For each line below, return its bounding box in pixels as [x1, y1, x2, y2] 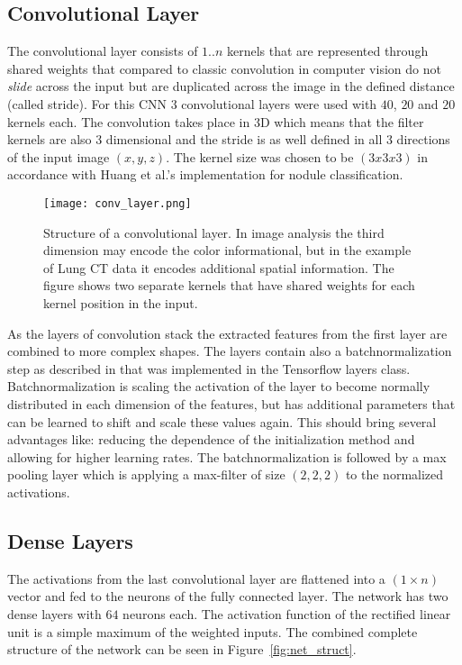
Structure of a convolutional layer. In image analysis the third [43, 223, 385, 241]
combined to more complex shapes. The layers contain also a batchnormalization [7, 342, 452, 360]
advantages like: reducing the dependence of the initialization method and [7, 430, 415, 449]
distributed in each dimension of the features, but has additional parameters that [7, 394, 456, 413]
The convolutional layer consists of [7, 41, 198, 60]
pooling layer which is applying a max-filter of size [7, 465, 285, 484]
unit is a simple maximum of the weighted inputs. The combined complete [7, 622, 418, 641]
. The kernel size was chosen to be [166, 147, 354, 166]
